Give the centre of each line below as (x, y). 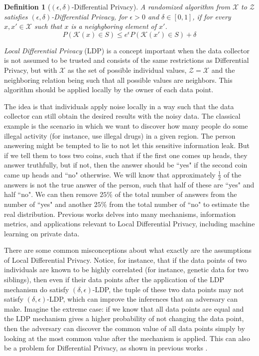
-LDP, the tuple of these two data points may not (168, 289)
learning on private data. (42, 233)
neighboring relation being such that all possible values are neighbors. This (118, 80)
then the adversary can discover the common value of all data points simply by (125, 328)
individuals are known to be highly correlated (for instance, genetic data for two (126, 269)
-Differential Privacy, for (89, 16)
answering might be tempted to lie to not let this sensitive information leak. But (127, 145)
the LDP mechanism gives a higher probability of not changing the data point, (124, 318)
